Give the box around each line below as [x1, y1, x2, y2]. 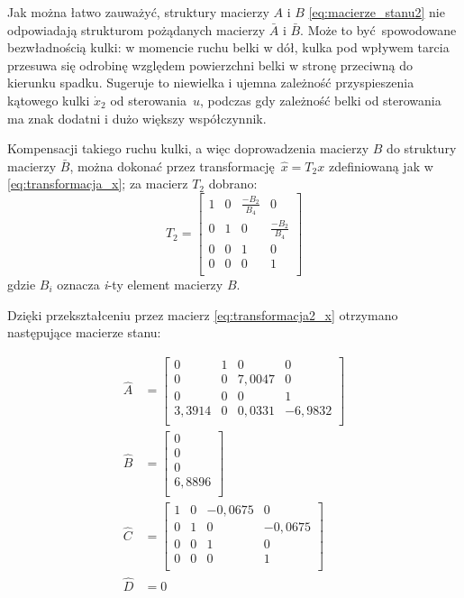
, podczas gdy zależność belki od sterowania [199, 90, 441, 109]
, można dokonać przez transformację [69, 156, 275, 175]
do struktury [387, 139, 457, 158]
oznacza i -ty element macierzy [57, 275, 223, 293]
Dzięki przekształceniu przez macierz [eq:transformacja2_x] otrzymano [7, 305, 398, 324]
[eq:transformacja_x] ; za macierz [7, 174, 188, 193]
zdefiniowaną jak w [328, 156, 433, 175]
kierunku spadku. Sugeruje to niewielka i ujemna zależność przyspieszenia [7, 73, 414, 92]
